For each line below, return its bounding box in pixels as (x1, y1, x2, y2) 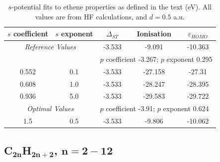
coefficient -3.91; (106, 103, 155, 114)
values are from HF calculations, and (35, 11, 147, 21)
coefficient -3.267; (106, 53, 158, 64)
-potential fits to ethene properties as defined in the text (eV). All (11, 1, 212, 11)
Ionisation (137, 28, 171, 39)
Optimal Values (27, 103, 74, 114)
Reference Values (24, 41, 76, 52)
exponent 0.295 (166, 53, 213, 64)
